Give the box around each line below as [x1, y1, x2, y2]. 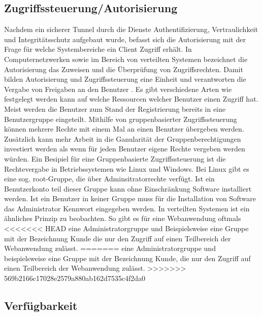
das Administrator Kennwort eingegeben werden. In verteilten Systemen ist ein [4, 203, 250, 213]
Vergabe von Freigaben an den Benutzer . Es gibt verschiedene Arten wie [4, 83, 232, 94]
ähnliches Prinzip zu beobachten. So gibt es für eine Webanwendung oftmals [4, 213, 241, 224]
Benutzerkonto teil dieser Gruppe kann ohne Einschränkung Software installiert [4, 183, 252, 194]
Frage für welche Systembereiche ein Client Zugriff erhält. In [4, 44, 192, 54]
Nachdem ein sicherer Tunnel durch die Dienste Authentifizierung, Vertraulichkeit [4, 24, 258, 35]
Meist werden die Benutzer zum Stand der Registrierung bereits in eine [4, 103, 226, 114]
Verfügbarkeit [4, 298, 78, 313]
